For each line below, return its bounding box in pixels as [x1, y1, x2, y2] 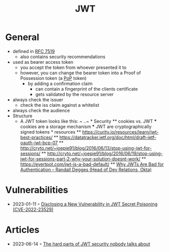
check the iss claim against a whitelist [20, 102, 99, 108]
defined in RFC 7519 [12, 48, 55, 54]
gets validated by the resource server [35, 91, 114, 97]
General [5, 31, 40, 43]
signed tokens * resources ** [20, 129, 81, 135]
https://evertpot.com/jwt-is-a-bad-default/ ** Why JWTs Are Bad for [20, 161, 164, 167]
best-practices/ [20, 134, 53, 140]
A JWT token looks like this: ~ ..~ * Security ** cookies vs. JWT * [20, 118, 157, 124]
